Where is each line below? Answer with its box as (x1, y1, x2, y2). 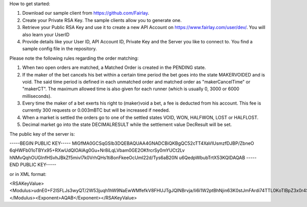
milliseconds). (22, 93, 52, 99)
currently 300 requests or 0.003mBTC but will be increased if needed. (22, 107, 170, 113)
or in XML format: (9, 171, 47, 177)
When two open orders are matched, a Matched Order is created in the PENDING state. (22, 64, 206, 71)
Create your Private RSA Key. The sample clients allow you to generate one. (22, 17, 182, 23)
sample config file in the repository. (22, 46, 97, 52)
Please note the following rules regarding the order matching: (9, 55, 139, 61)
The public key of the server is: (9, 131, 75, 137)
